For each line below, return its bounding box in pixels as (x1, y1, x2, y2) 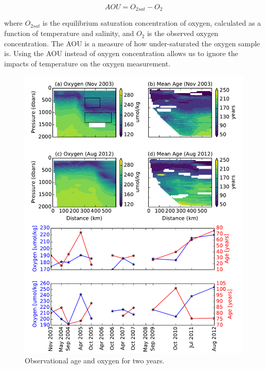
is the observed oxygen (147, 28, 219, 39)
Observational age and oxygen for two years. (25, 355, 165, 365)
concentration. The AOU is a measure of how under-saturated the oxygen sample (4, 38, 260, 48)
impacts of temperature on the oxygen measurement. (4, 58, 171, 68)
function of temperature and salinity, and (4, 28, 134, 39)
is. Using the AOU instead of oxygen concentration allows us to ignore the (4, 48, 238, 59)
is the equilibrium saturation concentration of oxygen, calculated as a (42, 17, 261, 28)
